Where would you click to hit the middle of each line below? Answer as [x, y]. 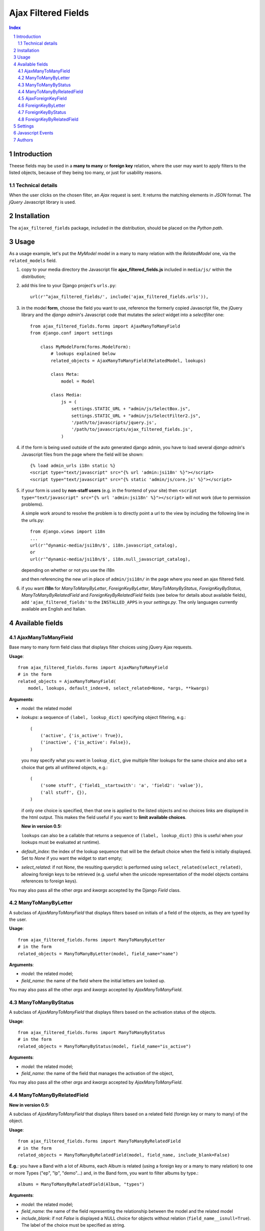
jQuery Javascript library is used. [42, 202]
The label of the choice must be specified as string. [73, 1225]
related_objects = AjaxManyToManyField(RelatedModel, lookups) [128, 360]
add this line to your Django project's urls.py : [69, 285]
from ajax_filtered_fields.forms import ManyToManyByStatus [92, 1033]
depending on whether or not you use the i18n [68, 570]
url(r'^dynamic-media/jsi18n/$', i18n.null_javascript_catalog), [110, 559]
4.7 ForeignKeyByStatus [42, 112]
